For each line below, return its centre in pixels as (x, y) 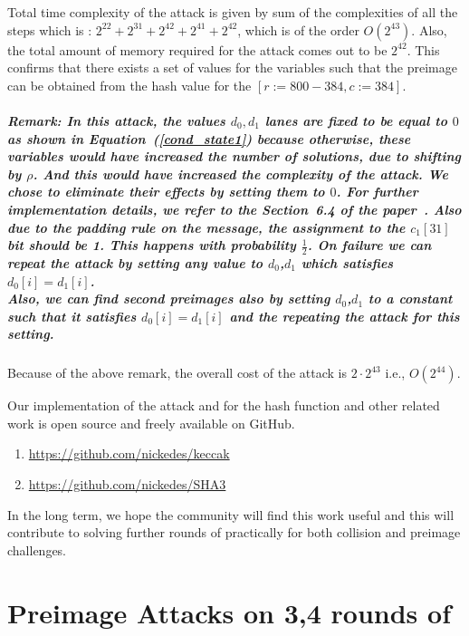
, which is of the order (298, 29)
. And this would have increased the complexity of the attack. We (241, 173)
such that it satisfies (72, 316)
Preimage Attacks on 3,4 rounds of (229, 612)
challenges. (37, 549)
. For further (377, 192)
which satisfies (347, 262)
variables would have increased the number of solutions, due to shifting (234, 156)
